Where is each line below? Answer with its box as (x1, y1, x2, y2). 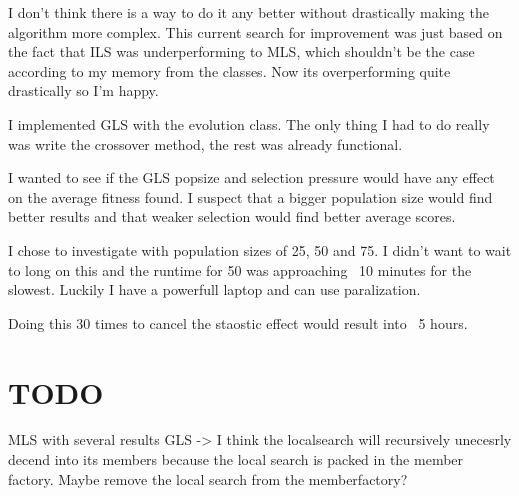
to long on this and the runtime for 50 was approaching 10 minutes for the (8, 259, 472, 280)
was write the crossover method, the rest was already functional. (8, 133, 403, 154)
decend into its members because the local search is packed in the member (8, 449, 464, 470)
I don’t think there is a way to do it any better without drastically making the (8, 2, 489, 22)
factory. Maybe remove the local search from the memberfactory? (8, 468, 408, 489)
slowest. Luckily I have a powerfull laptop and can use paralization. (8, 279, 421, 300)
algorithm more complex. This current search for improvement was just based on (8, 21, 503, 42)
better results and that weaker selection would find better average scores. (8, 206, 456, 227)
